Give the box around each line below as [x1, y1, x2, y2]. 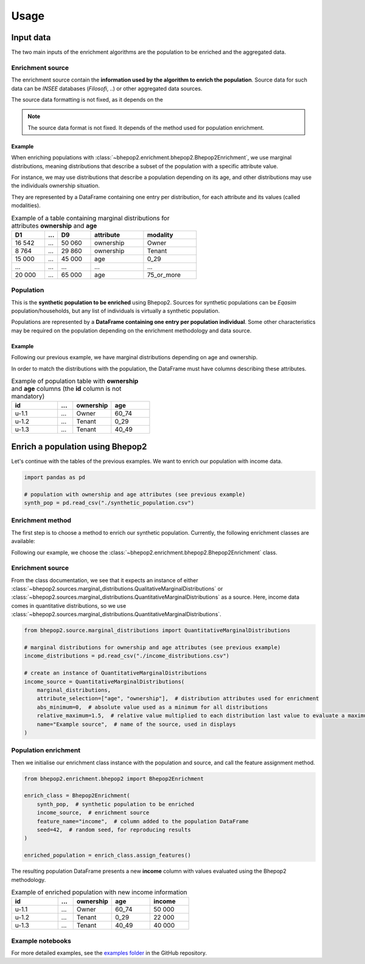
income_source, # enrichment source [36, 809, 150, 816]
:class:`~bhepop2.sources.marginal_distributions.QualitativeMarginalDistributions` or [11, 585, 223, 593]
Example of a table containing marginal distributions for [11, 214, 170, 222]
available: [11, 538, 36, 545]
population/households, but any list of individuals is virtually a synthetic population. [11, 308, 220, 315]
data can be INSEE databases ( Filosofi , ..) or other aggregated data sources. [11, 85, 203, 92]
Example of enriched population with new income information [11, 888, 188, 896]
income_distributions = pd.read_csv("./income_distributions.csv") [24, 652, 230, 660]
